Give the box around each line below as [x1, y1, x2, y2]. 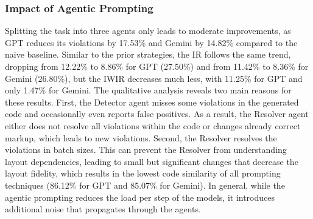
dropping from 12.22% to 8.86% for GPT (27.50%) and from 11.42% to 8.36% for [5, 60, 309, 72]
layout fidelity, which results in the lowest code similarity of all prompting [5, 167, 281, 180]
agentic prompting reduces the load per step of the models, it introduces [5, 190, 275, 203]
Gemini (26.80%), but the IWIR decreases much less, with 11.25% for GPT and [5, 72, 303, 84]
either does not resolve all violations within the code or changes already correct [5, 119, 301, 132]
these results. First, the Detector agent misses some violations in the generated [5, 95, 299, 108]
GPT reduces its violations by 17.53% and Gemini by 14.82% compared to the [5, 36, 298, 49]
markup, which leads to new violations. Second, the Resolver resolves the [5, 131, 277, 144]
